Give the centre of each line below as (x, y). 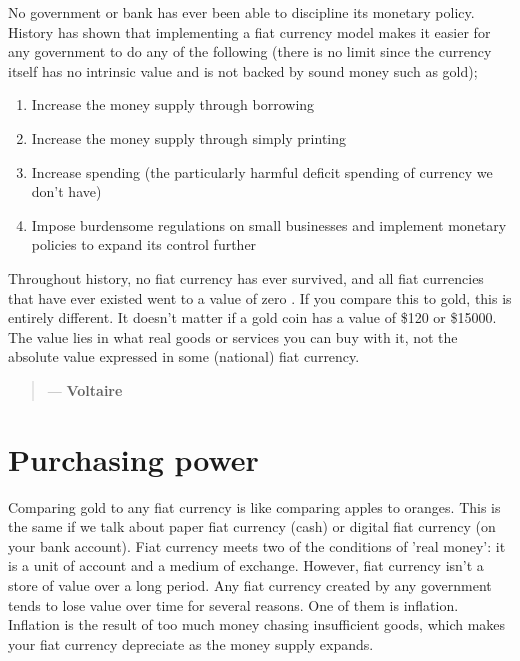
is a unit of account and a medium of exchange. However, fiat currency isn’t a (246, 565)
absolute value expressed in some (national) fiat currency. (184, 356)
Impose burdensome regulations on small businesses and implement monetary (269, 224)
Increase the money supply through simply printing (189, 137)
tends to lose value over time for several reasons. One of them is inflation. (233, 604)
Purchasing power (133, 458)
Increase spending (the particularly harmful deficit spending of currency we (262, 171)
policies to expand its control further (144, 244)
